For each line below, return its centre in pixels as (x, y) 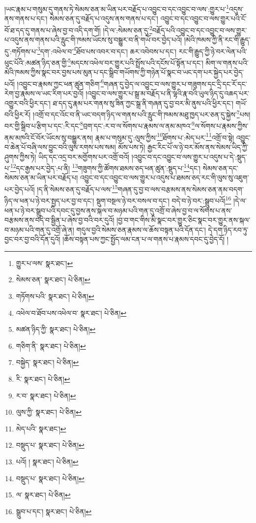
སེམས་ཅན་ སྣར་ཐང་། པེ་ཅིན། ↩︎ (53, 279)
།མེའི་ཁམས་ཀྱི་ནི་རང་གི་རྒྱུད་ (217, 40)
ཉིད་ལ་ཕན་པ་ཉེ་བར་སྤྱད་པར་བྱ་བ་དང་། (49, 200)
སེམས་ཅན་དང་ (220, 168)
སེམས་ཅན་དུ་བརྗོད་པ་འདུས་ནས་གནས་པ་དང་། (104, 18)
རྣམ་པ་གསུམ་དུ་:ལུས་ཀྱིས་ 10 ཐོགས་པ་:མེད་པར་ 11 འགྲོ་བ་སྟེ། (165, 136)
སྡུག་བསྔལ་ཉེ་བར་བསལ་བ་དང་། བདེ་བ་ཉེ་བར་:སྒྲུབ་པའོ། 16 (164, 200)
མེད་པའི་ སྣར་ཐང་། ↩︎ (41, 428)
